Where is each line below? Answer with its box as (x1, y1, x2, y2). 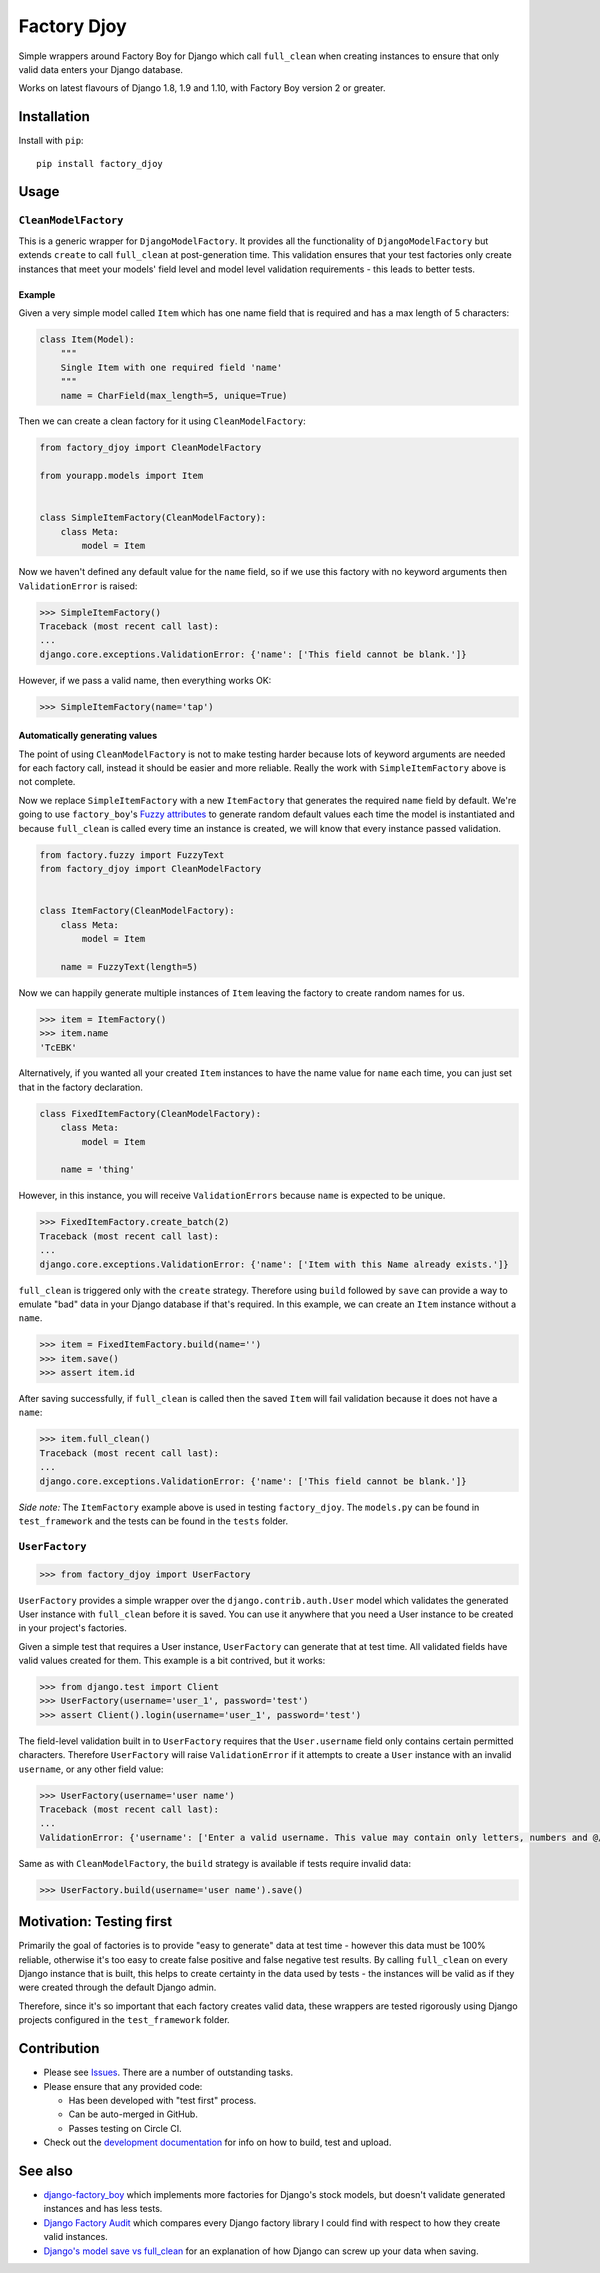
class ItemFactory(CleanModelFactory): (39, 905, 235, 917)
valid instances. (43, 2231, 109, 2243)
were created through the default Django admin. (18, 1981, 217, 1994)
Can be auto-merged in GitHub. (68, 2108, 199, 2120)
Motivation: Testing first (18, 1913, 173, 1930)
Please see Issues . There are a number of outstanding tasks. (43, 2066, 294, 2079)
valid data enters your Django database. (18, 63, 184, 75)
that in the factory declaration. (18, 1081, 144, 1093)
